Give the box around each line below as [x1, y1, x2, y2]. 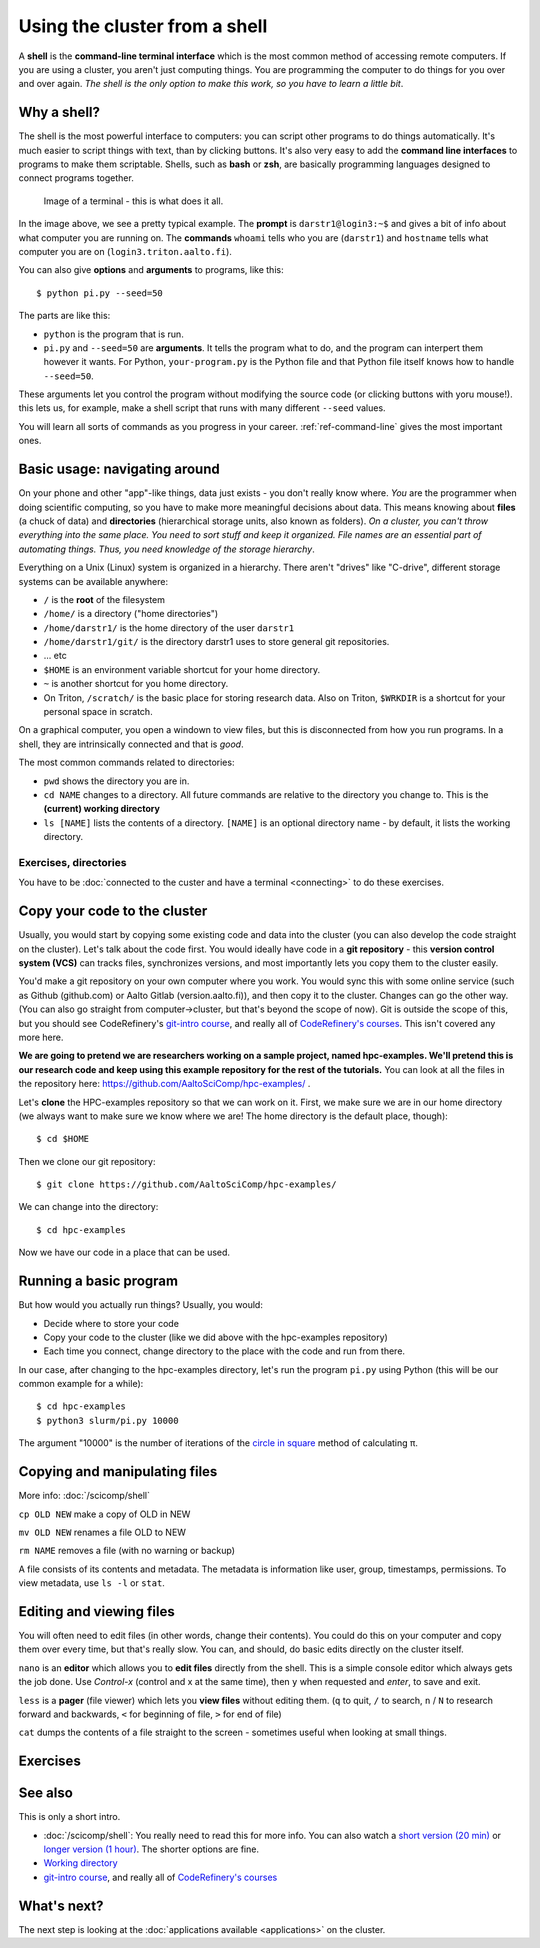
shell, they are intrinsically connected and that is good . [18, 738, 244, 750]
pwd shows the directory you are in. [43, 775, 190, 787]
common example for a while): [18, 1378, 144, 1390]
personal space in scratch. [43, 706, 154, 718]
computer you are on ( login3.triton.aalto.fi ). [18, 245, 232, 257]
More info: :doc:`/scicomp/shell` [18, 1490, 150, 1502]
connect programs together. [18, 172, 134, 184]
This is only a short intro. [18, 1811, 121, 1823]
